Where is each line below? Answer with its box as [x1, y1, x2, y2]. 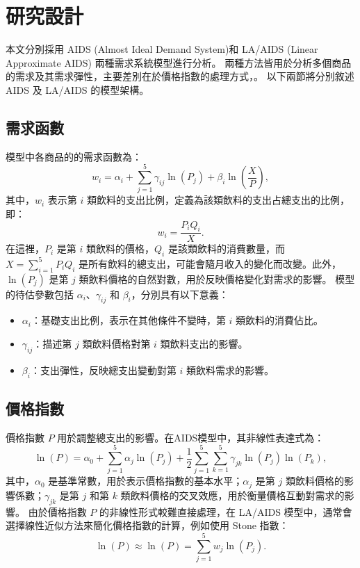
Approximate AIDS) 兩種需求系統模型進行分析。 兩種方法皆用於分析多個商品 [6, 55, 352, 70]
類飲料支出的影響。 [160, 336, 248, 350]
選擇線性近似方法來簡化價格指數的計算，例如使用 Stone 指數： [6, 518, 289, 533]
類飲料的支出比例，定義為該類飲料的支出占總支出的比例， [87, 193, 350, 207]
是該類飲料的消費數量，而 [167, 241, 285, 256]
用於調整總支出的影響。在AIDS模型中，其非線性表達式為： [57, 430, 325, 444]
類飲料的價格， [86, 241, 155, 256]
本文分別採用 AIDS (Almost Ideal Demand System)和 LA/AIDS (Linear [6, 42, 318, 56]
